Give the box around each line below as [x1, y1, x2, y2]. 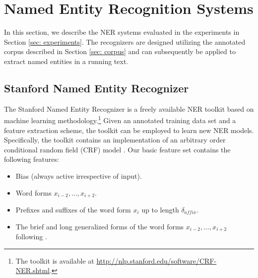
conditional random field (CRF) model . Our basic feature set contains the [4, 144, 231, 154]
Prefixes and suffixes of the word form [15, 204, 131, 214]
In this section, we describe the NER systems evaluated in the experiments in [4, 27, 240, 37]
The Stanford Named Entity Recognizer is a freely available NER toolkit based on [4, 103, 254, 114]
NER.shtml [15, 265, 50, 276]
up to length [141, 204, 179, 214]
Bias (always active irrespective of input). [15, 170, 142, 181]
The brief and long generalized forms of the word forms [15, 221, 184, 231]
